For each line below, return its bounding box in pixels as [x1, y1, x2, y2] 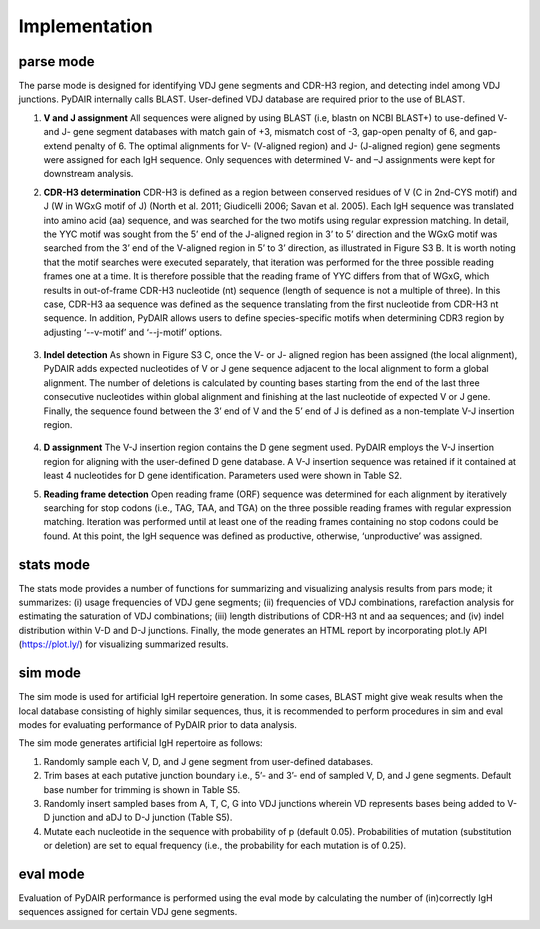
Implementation [18, 15, 154, 37]
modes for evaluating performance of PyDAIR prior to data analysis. [18, 718, 297, 730]
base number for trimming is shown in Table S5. [43, 783, 240, 795]
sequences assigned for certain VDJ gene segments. [18, 906, 238, 918]
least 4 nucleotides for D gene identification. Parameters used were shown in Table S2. [43, 470, 403, 482]
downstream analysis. [43, 168, 134, 180]
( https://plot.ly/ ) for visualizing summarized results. [18, 638, 229, 650]
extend [43, 140, 73, 152]
